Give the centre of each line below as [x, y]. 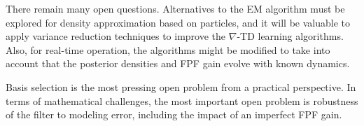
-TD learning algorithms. [290, 36]
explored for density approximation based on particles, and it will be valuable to [178, 22]
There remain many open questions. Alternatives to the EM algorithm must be [175, 8]
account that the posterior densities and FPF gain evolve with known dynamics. [178, 63]
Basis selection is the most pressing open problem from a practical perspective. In [181, 86]
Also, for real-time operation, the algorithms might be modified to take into [168, 49]
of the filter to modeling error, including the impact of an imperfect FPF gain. [174, 114]
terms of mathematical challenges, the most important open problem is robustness [182, 100]
